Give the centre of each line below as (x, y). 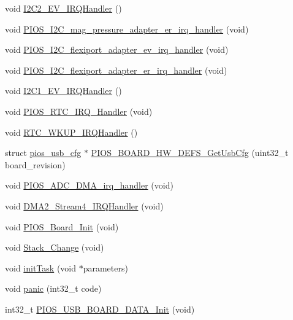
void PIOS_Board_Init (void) (62, 226)
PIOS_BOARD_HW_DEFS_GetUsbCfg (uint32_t (190, 153)
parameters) (105, 267)
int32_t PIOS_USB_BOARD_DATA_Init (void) (100, 309)
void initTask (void (41, 267)
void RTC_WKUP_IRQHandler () (71, 132)
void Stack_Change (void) (55, 247)
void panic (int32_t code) (53, 288)
